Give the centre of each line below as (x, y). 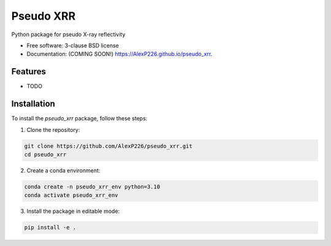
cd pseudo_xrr (45, 154)
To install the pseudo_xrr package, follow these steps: (79, 118)
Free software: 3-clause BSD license (73, 45)
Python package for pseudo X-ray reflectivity (68, 34)
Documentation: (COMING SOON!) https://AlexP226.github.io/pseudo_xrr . (120, 54)
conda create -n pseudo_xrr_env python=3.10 (92, 186)
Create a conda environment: (63, 170)
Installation (33, 104)
